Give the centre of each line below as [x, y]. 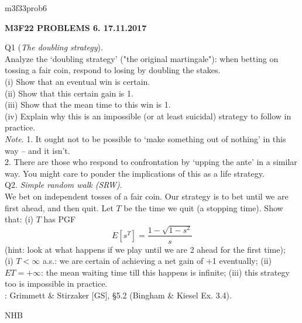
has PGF [60, 219]
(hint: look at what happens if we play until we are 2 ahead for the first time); [145, 249]
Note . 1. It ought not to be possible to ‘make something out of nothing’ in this [145, 138]
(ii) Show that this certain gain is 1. [69, 93]
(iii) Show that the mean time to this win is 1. [88, 104]
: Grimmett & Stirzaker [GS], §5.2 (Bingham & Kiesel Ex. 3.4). [118, 295]
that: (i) [19, 219]
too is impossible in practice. [56, 284]
